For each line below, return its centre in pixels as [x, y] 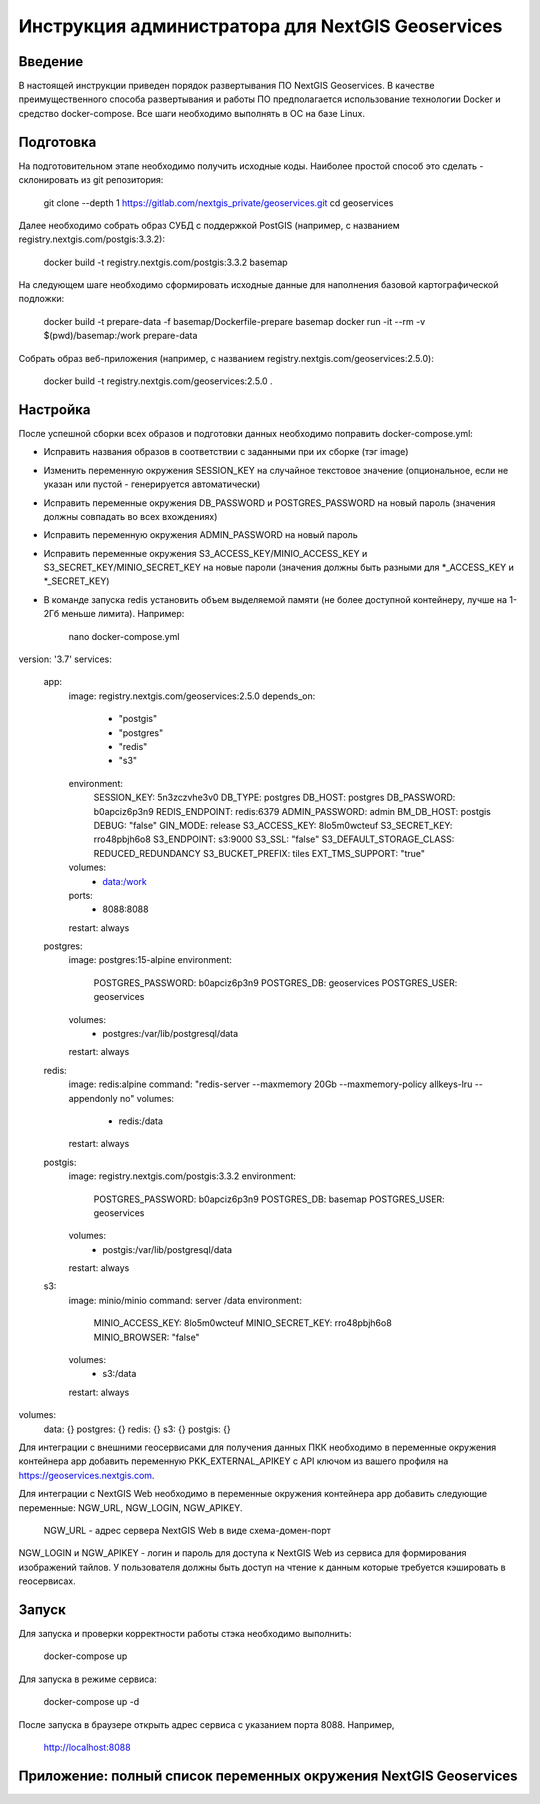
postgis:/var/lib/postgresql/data [167, 1249]
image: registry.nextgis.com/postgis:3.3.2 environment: [182, 1176]
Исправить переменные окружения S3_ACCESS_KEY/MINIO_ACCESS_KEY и [205, 553]
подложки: [41, 299]
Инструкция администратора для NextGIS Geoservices [260, 26]
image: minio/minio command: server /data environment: [185, 1300]
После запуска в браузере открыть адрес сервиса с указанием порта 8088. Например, [206, 1724]
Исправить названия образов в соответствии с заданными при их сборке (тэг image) [226, 452]
